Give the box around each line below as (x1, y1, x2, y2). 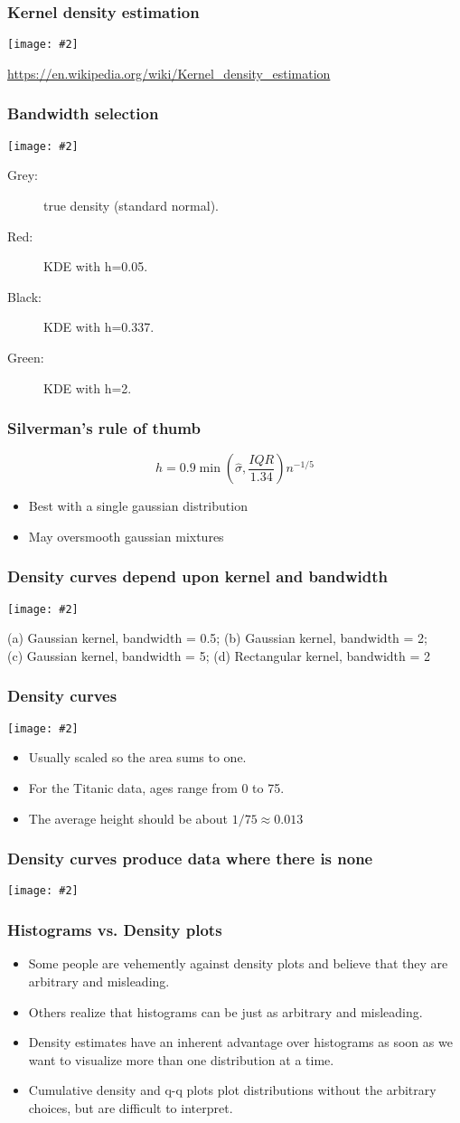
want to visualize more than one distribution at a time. (28, 1050, 334, 1069)
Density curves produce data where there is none (7, 847, 373, 870)
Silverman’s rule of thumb (7, 417, 201, 439)
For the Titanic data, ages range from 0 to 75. (28, 779, 285, 797)
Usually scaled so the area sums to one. (28, 748, 247, 767)
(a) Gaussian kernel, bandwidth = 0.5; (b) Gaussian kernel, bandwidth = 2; (7, 628, 427, 647)
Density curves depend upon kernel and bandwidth (7, 565, 389, 588)
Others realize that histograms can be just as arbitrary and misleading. (28, 1002, 423, 1021)
